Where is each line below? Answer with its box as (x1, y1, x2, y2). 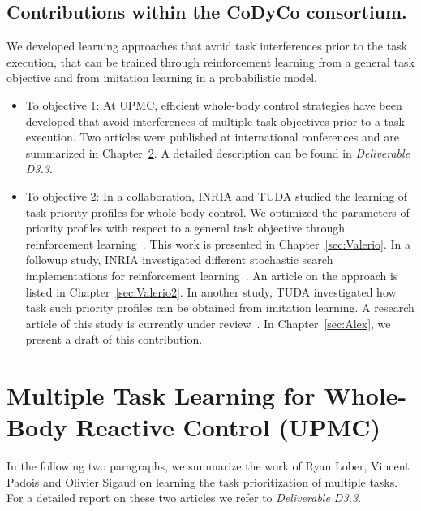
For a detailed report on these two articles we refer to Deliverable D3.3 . (6, 489, 361, 506)
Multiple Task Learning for (6, 379, 316, 412)
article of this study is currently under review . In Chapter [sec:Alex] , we (25, 314, 391, 331)
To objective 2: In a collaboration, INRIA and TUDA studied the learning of (25, 187, 408, 204)
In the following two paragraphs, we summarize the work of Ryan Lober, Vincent (6, 457, 410, 474)
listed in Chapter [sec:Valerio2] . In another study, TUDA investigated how (25, 283, 397, 300)
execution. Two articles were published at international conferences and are (25, 128, 399, 145)
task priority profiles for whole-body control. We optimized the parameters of (25, 203, 410, 220)
